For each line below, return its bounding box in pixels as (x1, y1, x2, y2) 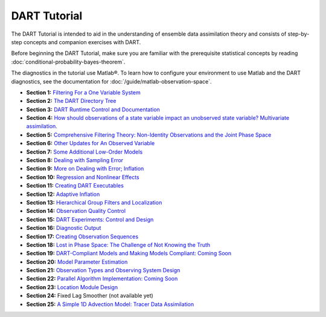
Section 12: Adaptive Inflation (26, 191, 100, 198)
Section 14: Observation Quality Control (26, 208, 126, 215)
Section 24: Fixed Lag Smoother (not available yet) (26, 292, 153, 299)
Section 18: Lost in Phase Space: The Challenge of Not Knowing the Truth (26, 241, 211, 248)
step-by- (287, 30, 310, 38)
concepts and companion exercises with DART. (23, 38, 141, 45)
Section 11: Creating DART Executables (26, 182, 124, 189)
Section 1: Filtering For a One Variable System (26, 88, 141, 96)
